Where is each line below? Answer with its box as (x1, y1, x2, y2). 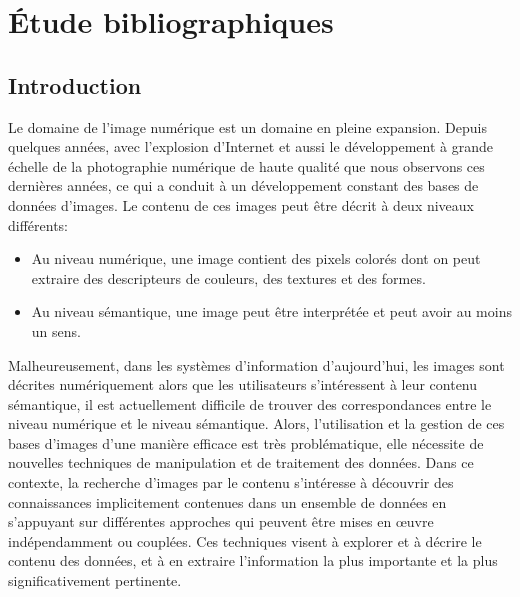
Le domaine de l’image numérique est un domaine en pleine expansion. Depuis (8, 116, 487, 137)
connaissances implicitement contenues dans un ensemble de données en (8, 491, 447, 512)
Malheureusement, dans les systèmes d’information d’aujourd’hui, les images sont (8, 354, 505, 375)
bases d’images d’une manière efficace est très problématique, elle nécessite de (8, 432, 484, 453)
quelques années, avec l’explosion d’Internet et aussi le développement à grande (8, 136, 493, 157)
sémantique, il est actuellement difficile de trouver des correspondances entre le (8, 393, 492, 414)
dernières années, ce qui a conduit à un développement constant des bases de (8, 175, 479, 196)
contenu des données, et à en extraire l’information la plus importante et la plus (8, 550, 498, 571)
